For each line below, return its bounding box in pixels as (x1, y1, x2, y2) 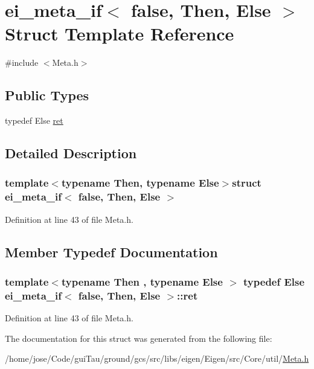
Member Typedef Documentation (5, 242, 218, 261)
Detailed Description (5, 144, 137, 162)
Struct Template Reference (5, 21, 234, 46)
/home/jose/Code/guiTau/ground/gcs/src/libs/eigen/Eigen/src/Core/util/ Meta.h (5, 352, 309, 365)
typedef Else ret (5, 114, 63, 127)
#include (5, 56, 39, 69)
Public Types (5, 86, 89, 104)
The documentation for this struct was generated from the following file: (5, 332, 272, 344)
